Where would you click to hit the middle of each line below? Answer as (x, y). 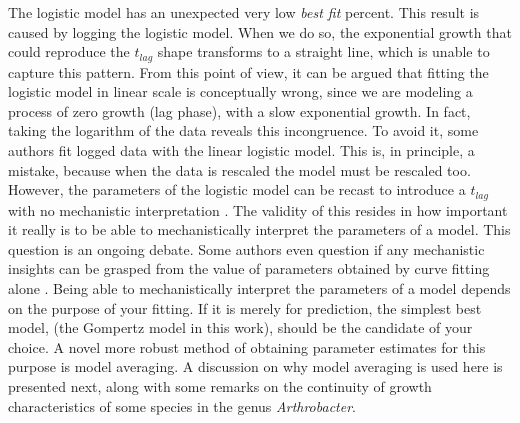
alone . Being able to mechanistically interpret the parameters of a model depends (259, 288)
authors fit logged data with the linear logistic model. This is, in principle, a (241, 150)
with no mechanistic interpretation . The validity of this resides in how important (258, 209)
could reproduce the (69, 51)
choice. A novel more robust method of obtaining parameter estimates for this (247, 346)
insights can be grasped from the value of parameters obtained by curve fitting (249, 268)
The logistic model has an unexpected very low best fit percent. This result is (244, 12)
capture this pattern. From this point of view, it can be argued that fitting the (248, 71)
